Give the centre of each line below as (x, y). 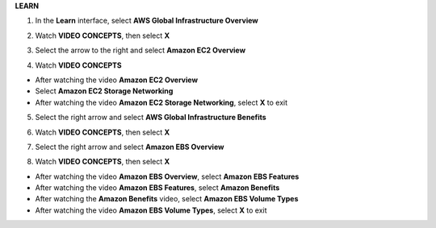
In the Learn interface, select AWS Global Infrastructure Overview (147, 21)
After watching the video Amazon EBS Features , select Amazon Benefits (157, 188)
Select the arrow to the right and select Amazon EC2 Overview (140, 50)
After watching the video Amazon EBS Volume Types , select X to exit (151, 210)
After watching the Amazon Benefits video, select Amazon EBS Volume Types (167, 199)
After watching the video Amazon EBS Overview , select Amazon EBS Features (167, 176)
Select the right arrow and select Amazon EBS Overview (130, 147)
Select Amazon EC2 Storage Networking (104, 91)
